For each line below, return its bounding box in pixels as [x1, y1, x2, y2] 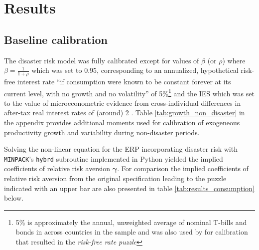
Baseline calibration [4, 31, 108, 47]
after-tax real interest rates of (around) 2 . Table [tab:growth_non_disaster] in [4, 107, 245, 118]
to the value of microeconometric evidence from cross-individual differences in [4, 97, 241, 108]
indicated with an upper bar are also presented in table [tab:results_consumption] [4, 183, 255, 193]
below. [4, 193, 23, 203]
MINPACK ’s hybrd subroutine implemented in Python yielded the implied [4, 153, 223, 164]
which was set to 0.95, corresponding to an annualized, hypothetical [31, 65, 239, 75]
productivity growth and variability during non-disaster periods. [4, 127, 200, 137]
